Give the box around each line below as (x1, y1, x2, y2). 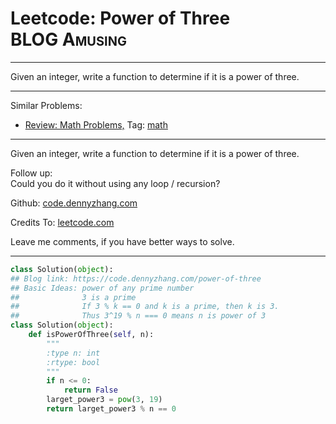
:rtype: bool (46, 357, 101, 367)
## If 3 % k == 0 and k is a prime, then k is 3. (10, 302, 280, 312)
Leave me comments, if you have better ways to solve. (10, 235, 235, 247)
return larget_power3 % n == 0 (46, 404, 177, 414)
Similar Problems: (10, 99, 83, 111)
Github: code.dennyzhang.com (10, 197, 138, 209)
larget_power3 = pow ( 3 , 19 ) (46, 395, 163, 405)
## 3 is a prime (10, 292, 137, 302)
